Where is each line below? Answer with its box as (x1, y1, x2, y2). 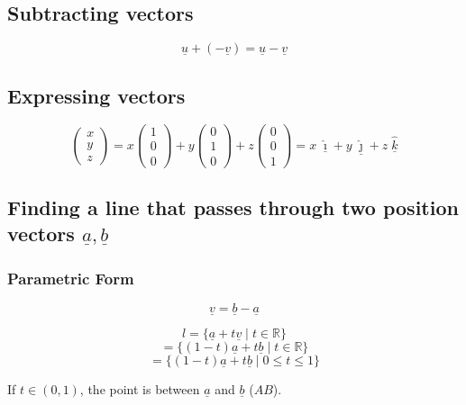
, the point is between (79, 380, 200, 399)
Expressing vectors (7, 81, 186, 109)
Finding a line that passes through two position (7, 193, 459, 220)
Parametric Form (7, 266, 134, 289)
